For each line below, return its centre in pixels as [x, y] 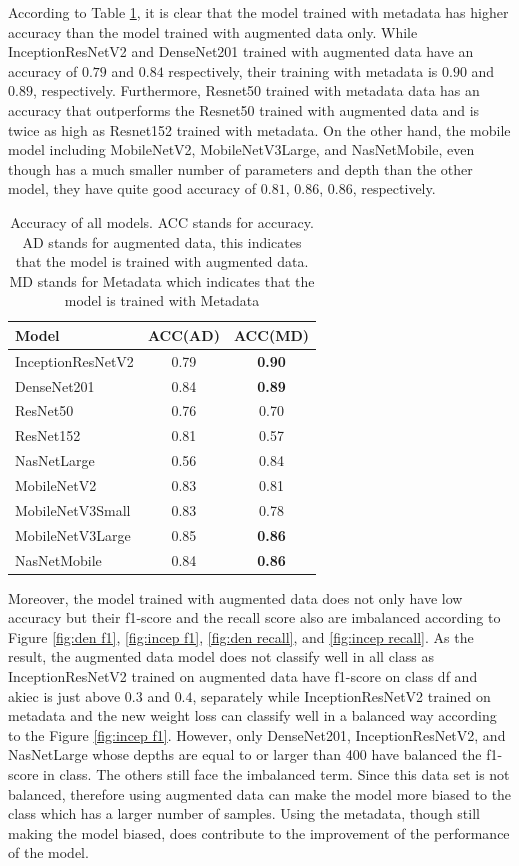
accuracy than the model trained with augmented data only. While [213, 31]
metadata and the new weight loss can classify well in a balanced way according [252, 715]
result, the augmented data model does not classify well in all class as [221, 656]
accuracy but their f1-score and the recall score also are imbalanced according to [254, 617]
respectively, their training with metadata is [303, 70]
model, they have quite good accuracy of [132, 188]
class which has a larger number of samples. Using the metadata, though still [244, 813]
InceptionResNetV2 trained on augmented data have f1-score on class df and [243, 675]
